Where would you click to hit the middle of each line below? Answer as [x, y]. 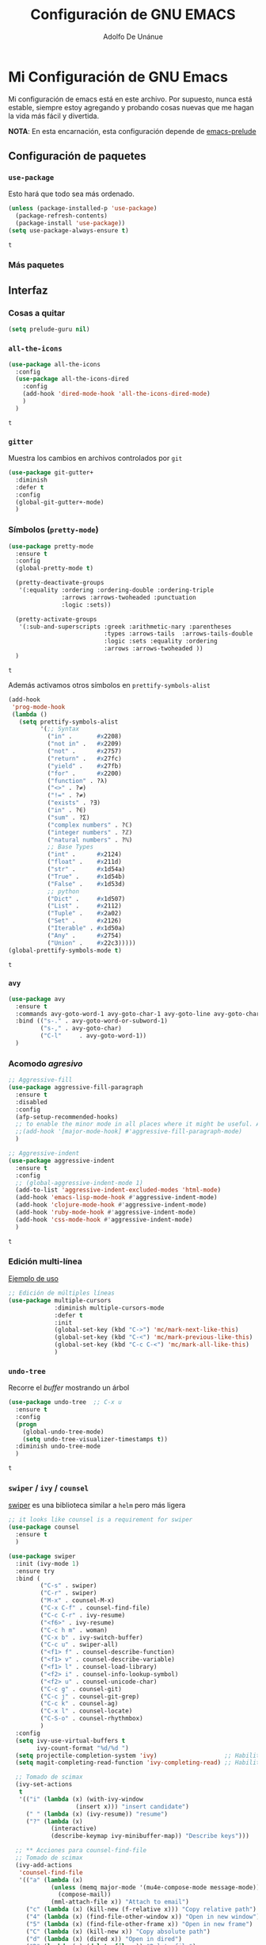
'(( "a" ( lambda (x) [51, 1880]
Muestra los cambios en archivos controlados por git [95, 458]
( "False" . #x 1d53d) [86, 884]
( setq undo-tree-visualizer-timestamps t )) [95, 1439]
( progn [26, 1424]
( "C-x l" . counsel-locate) [86, 1711]
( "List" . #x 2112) [85, 906]
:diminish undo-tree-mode [58, 1446]
